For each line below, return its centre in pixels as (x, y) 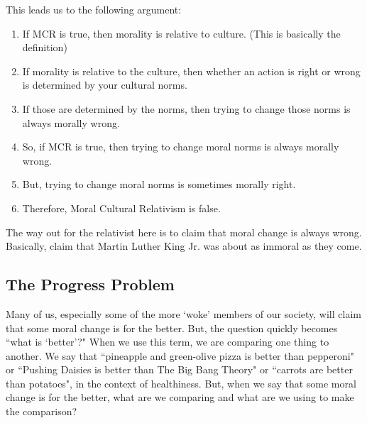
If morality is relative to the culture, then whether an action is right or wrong (191, 71)
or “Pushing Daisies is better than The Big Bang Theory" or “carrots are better (179, 369)
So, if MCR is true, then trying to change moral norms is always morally (181, 147)
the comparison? (42, 411)
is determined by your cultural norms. (105, 85)
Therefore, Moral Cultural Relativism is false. (121, 208)
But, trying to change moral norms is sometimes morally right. (159, 184)
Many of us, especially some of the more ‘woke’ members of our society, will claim (183, 313)
